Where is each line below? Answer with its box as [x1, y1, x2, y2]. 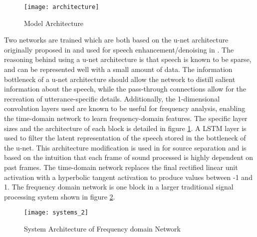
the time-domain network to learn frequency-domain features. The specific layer [4, 113, 248, 123]
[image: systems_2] [24, 209, 88, 216]
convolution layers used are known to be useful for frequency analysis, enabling [4, 103, 246, 113]
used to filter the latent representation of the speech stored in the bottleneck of [4, 132, 246, 143]
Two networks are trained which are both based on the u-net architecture [4, 34, 229, 45]
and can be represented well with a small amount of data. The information [4, 64, 233, 74]
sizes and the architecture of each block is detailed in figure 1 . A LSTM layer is [4, 122, 247, 133]
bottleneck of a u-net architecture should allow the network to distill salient [4, 73, 236, 84]
